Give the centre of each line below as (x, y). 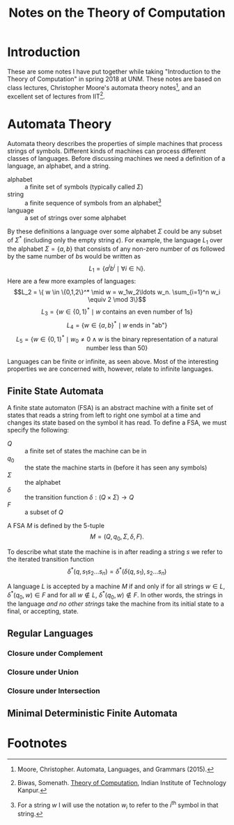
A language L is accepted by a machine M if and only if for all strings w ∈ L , (116, 586)
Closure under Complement (55, 653)
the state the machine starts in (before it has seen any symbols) (116, 467)
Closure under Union (43, 672)
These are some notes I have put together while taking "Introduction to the (114, 71)
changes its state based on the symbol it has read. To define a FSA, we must (117, 422)
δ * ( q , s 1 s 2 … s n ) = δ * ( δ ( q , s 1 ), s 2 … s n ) (117, 571)
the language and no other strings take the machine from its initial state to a (116, 604)
